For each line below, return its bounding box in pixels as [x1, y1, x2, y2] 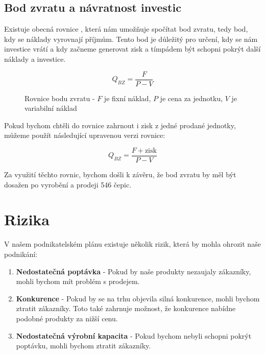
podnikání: [4, 248, 37, 259]
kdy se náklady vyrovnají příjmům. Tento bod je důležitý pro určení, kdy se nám [4, 33, 258, 44]
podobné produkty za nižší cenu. [16, 313, 118, 323]
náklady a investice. [4, 53, 66, 64]
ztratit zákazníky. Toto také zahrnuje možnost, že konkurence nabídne [16, 303, 236, 314]
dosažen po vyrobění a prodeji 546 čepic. [4, 179, 132, 190]
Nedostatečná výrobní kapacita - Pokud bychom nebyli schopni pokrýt [16, 330, 252, 341]
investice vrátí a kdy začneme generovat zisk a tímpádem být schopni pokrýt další [4, 43, 261, 54]
